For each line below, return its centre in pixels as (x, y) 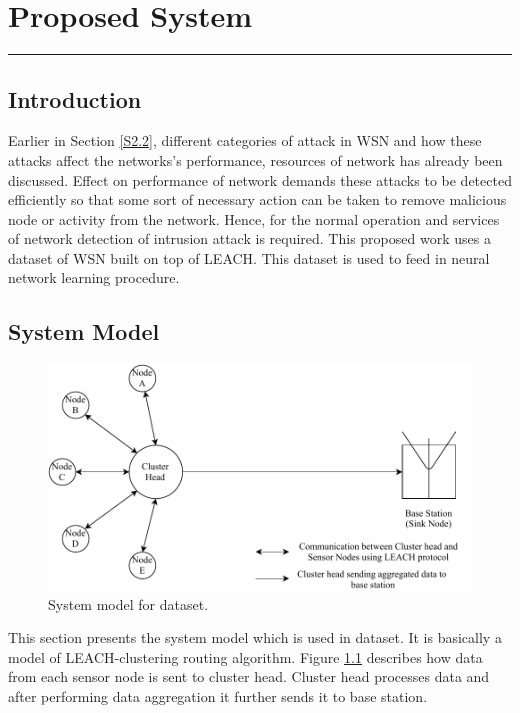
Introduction (75, 98)
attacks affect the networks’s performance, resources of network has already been (255, 159)
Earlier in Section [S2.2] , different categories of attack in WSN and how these (245, 140)
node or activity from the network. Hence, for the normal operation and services (254, 218)
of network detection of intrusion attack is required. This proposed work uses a (249, 238)
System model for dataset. (128, 603)
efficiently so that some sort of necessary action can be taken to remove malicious (257, 199)
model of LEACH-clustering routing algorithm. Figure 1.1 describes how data (245, 656)
